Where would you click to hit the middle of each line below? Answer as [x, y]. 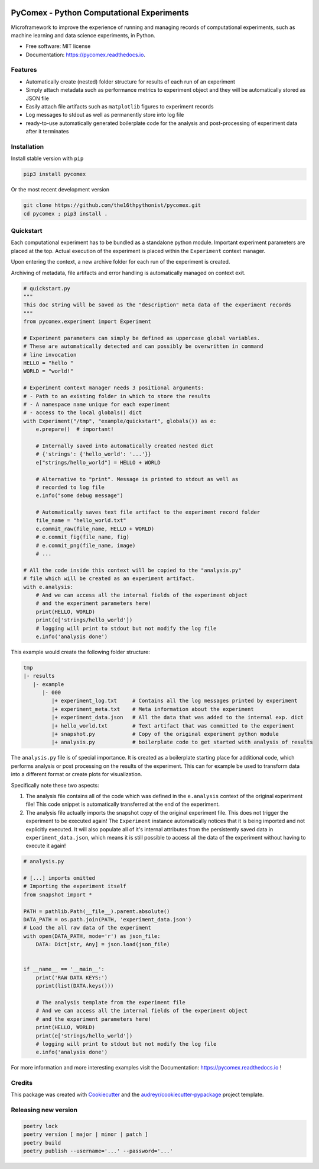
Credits [22, 1083]
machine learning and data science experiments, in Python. [83, 35]
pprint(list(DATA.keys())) [75, 986]
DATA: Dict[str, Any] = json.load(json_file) [103, 944]
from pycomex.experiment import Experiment [87, 322]
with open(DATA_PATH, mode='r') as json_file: [92, 936]
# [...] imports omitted [59, 878]
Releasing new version [44, 1110]
